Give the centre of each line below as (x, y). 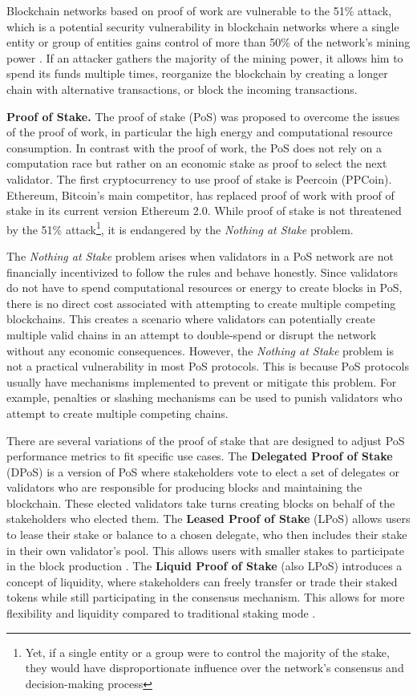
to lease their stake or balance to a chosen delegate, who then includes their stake (207, 535)
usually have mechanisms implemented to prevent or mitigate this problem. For (202, 381)
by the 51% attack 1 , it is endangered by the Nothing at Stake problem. (180, 228)
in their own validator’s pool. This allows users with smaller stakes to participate (205, 550)
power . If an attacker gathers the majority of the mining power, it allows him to (205, 57)
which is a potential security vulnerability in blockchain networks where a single (203, 26)
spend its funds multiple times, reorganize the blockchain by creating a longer (197, 73)
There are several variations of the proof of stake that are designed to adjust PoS (206, 440)
